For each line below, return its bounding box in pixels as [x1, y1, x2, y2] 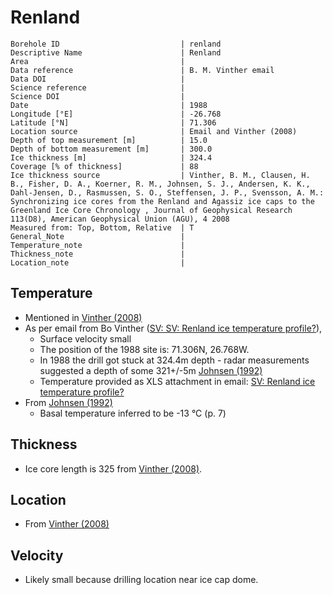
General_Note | [10, 231, 186, 241]
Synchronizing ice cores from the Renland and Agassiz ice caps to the [10, 196, 315, 206]
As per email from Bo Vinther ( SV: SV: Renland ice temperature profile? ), [24, 322, 323, 334]
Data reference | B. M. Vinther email [10, 65, 275, 75]
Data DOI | [10, 74, 186, 84]
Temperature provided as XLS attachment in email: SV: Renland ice [39, 375, 316, 387]
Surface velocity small [39, 332, 132, 345]
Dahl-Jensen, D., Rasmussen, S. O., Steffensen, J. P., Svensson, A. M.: [10, 187, 325, 198]
